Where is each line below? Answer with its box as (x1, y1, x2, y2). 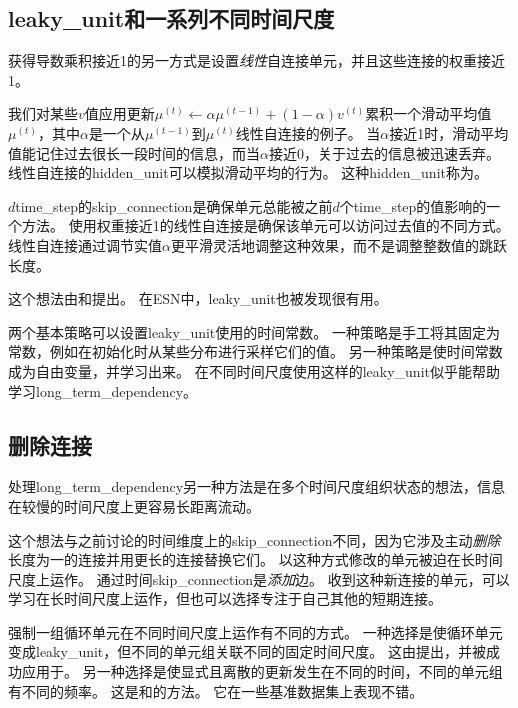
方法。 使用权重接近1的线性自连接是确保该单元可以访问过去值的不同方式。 (21, 215, 510, 236)
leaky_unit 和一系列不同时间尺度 (8, 3, 335, 34)
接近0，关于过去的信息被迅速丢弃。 (268, 142, 500, 163)
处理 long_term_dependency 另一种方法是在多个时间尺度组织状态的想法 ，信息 (8, 476, 506, 497)
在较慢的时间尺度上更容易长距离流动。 (8, 495, 260, 516)
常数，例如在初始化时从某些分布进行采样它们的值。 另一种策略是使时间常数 (8, 341, 503, 362)
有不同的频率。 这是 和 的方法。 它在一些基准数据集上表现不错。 (8, 680, 424, 701)
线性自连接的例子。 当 (235, 122, 381, 143)
